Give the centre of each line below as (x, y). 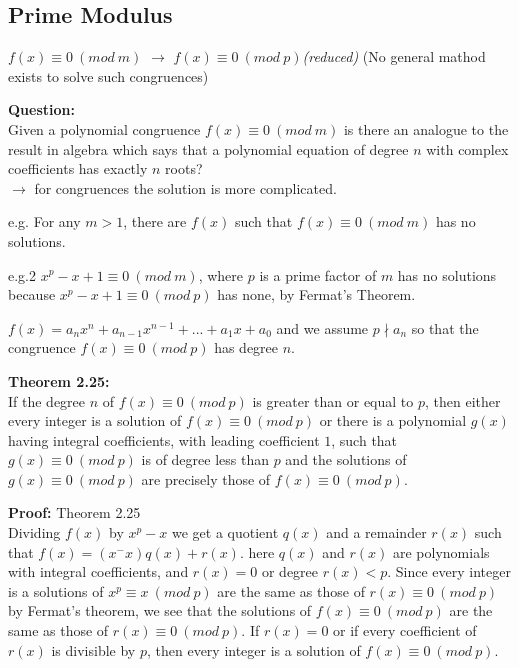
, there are (155, 221)
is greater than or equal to (333, 400)
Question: (41, 109)
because (32, 294)
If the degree (47, 400)
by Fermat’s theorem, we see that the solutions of (160, 610)
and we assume (322, 327)
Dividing (34, 532)
